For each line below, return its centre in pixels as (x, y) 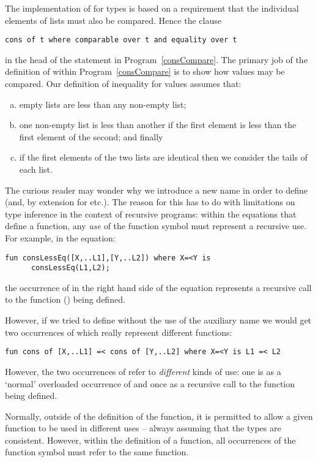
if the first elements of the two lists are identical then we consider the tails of (163, 157)
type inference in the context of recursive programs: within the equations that (151, 214)
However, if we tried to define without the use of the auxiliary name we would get (158, 320)
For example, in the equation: (60, 237)
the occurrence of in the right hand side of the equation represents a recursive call (158, 287)
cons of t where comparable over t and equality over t (121, 40)
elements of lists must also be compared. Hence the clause (113, 20)
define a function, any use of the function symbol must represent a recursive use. (156, 226)
